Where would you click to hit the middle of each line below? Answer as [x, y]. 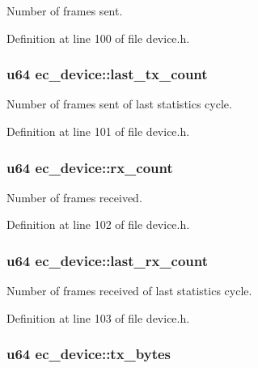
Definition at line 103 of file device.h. [98, 317]
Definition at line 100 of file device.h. [98, 38]
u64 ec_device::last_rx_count [108, 260]
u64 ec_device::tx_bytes [89, 354]
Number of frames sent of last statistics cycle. [119, 104]
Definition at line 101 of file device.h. [98, 131]
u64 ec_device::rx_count [90, 167]
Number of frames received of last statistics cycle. [129, 291]
